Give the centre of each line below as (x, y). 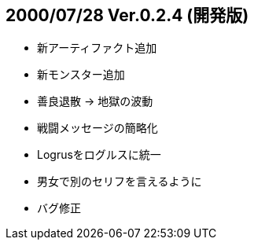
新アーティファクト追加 (97, 48)
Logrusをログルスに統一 (99, 155)
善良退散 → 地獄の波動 (95, 101)
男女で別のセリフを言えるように (120, 182)
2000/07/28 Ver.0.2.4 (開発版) (127, 15)
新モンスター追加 (81, 75)
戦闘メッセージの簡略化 (98, 128)
